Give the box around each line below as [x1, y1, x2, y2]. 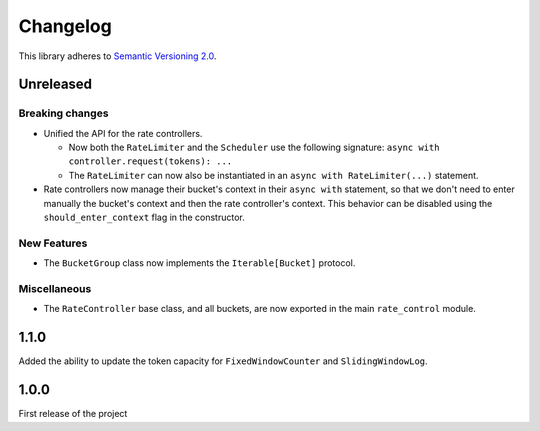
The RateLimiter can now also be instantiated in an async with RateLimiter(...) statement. [68, 169, 479, 181]
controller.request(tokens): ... [68, 156, 233, 167]
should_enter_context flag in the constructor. [43, 211, 245, 224]
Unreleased [18, 76, 93, 93]
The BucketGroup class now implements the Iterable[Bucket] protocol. [43, 257, 356, 269]
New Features [18, 236, 88, 250]
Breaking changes [18, 106, 109, 120]
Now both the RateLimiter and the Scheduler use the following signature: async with [68, 141, 440, 154]
